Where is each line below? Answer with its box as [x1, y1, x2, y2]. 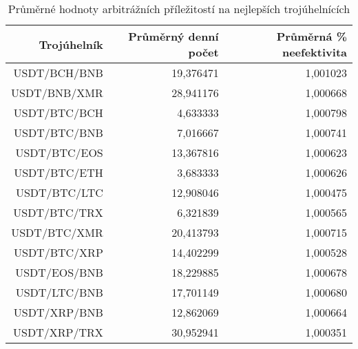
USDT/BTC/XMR [11, 224, 103, 240]
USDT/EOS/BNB [15, 264, 103, 280]
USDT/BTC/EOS [15, 145, 103, 160]
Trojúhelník [39, 36, 103, 52]
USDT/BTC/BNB [14, 125, 103, 140]
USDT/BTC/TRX [13, 204, 103, 220]
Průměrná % [276, 28, 347, 44]
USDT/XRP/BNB [13, 304, 103, 320]
